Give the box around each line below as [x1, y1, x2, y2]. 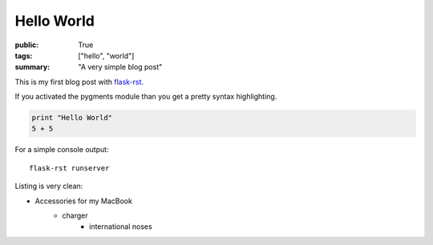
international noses [89, 222, 152, 231]
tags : [14, 50, 33, 60]
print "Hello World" [31, 113, 112, 122]
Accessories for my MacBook [34, 196, 132, 206]
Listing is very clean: [14, 181, 83, 191]
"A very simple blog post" [78, 62, 163, 72]
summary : [14, 62, 51, 72]
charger [62, 211, 88, 220]
